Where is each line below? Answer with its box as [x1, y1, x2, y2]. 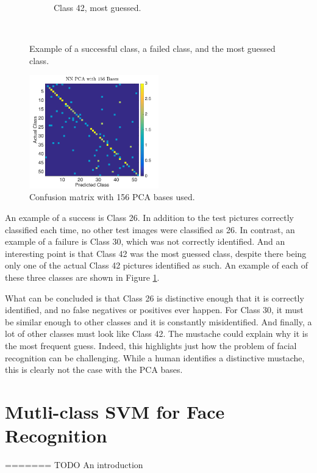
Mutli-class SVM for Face [5, 399, 225, 424]
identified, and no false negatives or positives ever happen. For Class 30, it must [5, 303, 304, 316]
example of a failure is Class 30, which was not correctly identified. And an [5, 235, 285, 248]
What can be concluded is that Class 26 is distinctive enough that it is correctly [5, 291, 304, 304]
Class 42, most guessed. [54, 1, 141, 13]
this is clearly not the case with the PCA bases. [5, 363, 183, 376]
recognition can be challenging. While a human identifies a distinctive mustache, [5, 351, 305, 364]
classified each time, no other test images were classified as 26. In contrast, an [5, 223, 295, 236]
